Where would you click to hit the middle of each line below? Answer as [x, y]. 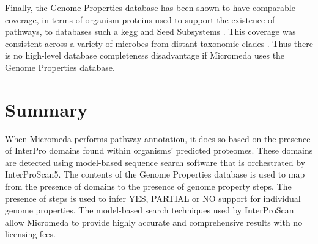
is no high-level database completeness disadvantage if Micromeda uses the [145, 55]
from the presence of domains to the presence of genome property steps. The [148, 186]
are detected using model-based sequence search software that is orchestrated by [155, 162]
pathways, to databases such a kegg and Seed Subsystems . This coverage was [150, 31]
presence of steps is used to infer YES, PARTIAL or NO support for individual [153, 198]
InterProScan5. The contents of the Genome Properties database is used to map [155, 174]
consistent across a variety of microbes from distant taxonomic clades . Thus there [159, 43]
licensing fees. [30, 234]
